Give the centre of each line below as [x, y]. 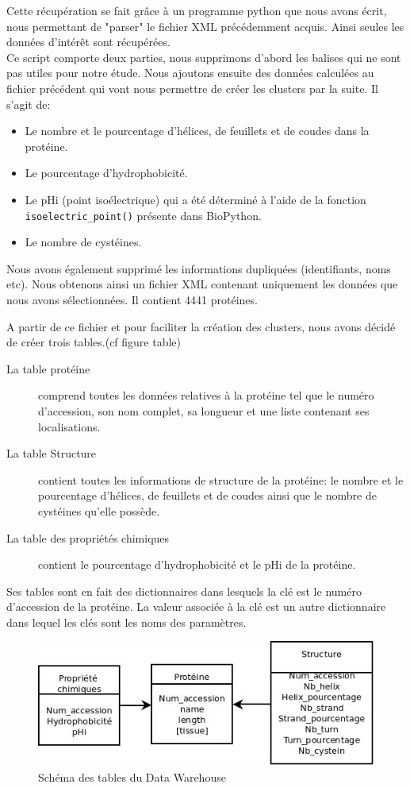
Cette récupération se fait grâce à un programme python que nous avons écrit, [197, 10]
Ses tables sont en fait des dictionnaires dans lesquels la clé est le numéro [184, 591]
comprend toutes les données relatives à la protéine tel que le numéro [206, 395]
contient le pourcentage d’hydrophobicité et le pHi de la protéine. [197, 564]
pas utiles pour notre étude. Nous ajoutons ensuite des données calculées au [190, 73]
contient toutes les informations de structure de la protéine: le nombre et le [221, 479]
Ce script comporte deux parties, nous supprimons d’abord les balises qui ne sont [204, 57]
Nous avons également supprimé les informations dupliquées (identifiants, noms [199, 268]
